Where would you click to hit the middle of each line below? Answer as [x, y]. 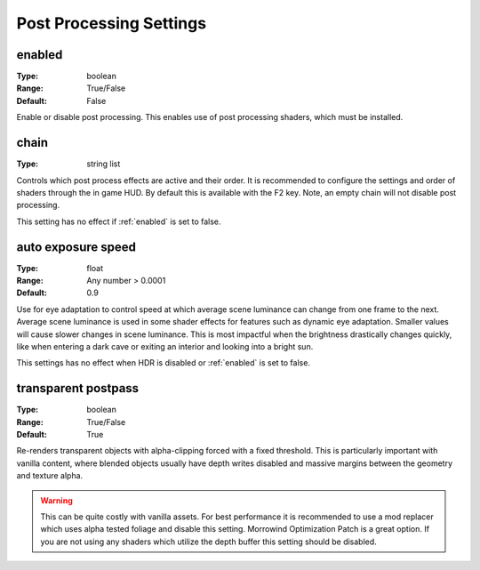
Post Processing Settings [112, 23]
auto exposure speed [76, 247]
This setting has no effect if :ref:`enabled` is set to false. [119, 221]
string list [104, 164]
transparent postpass [78, 388]
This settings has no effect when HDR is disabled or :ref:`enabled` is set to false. [164, 363]
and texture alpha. [50, 476]
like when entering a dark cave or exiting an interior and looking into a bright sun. [165, 346]
